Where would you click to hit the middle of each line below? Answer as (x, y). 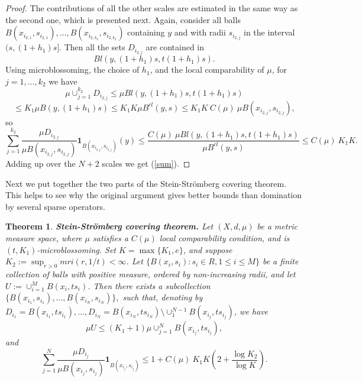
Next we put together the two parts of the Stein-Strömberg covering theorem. (146, 183)
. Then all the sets (92, 47)
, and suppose (208, 249)
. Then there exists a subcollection (149, 285)
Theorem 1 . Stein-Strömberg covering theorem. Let (109, 226)
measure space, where (44, 237)
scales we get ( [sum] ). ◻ (146, 164)
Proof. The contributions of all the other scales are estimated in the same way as (152, 8)
